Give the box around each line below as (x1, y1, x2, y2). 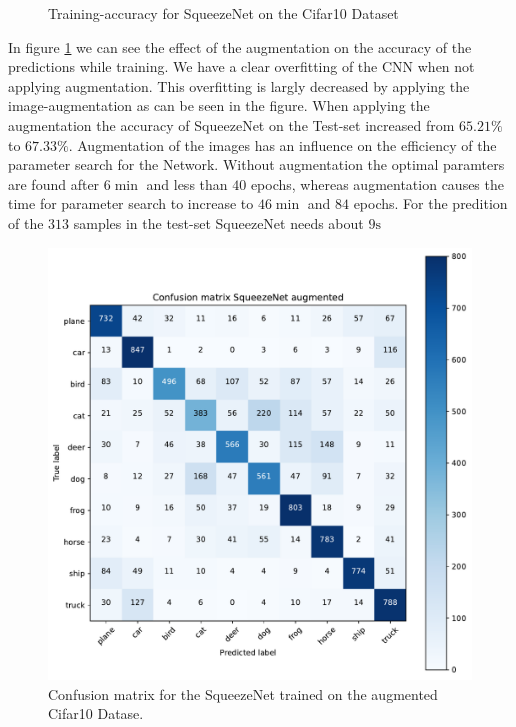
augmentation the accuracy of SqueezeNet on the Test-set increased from (8, 114, 455, 135)
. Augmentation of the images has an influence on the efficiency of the (68, 134, 497, 155)
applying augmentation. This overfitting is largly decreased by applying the (8, 75, 470, 96)
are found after (8, 173, 100, 194)
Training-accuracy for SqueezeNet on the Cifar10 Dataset (48, 3, 399, 23)
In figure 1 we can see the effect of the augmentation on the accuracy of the (8, 36, 472, 57)
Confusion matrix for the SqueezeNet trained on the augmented (48, 683, 438, 704)
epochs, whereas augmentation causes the (250, 173, 504, 194)
